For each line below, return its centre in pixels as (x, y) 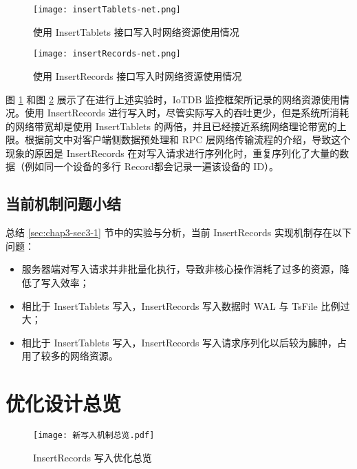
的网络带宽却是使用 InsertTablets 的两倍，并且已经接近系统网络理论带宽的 (171, 126)
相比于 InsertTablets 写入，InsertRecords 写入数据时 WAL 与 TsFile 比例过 (186, 305)
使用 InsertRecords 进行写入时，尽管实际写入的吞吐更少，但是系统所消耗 (187, 113)
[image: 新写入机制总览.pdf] (94, 436)
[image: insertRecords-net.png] (107, 54)
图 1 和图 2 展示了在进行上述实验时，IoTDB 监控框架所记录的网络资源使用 (173, 99)
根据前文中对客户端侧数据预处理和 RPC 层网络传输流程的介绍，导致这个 (187, 139)
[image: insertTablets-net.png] (107, 10)
